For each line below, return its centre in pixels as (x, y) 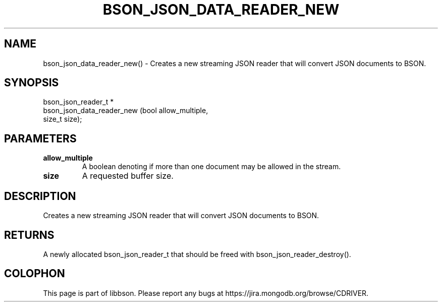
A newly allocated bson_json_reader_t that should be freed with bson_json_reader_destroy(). (197, 254)
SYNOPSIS (32, 83)
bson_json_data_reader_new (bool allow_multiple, (126, 111)
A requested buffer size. (128, 176)
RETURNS (29, 235)
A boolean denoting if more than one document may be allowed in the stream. (211, 167)
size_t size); (63, 119)
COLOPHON (35, 274)
